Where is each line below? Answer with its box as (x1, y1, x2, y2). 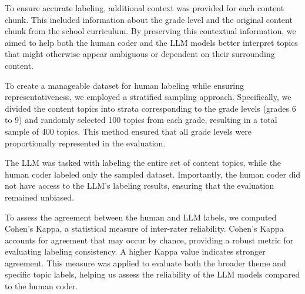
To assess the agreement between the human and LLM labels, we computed (5, 211, 277, 223)
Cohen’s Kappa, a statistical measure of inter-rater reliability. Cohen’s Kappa (5, 222, 284, 235)
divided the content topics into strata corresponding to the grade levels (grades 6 (5, 102, 296, 114)
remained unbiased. (5, 191, 74, 203)
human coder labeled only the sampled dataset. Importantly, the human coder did (5, 168, 301, 180)
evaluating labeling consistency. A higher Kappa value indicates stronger (5, 245, 266, 258)
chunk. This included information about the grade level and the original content (5, 13, 293, 25)
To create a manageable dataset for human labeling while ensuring (5, 79, 244, 91)
